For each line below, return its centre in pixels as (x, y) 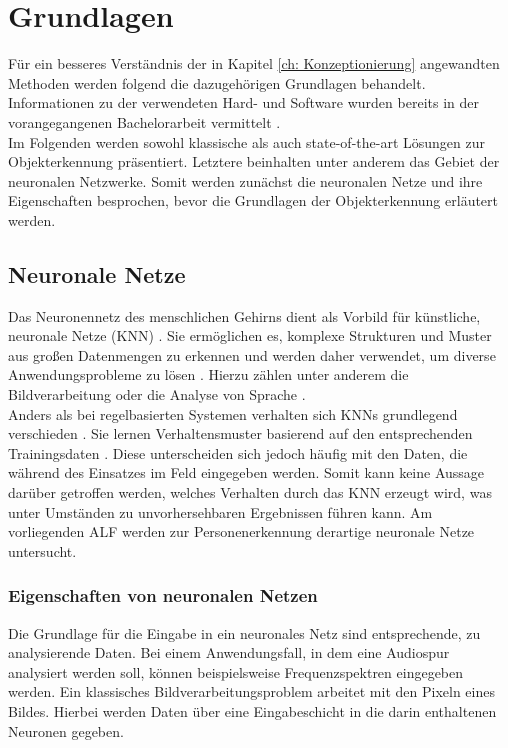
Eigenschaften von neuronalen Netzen (163, 595)
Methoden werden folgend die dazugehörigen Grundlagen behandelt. (217, 82)
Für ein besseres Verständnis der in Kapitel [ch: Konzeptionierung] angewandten (254, 63)
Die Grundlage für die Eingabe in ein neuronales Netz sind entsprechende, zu (244, 632)
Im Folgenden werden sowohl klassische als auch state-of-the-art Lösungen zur (246, 141)
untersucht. (42, 550)
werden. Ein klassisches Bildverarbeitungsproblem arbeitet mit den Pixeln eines (251, 691)
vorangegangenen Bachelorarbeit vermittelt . (144, 121)
